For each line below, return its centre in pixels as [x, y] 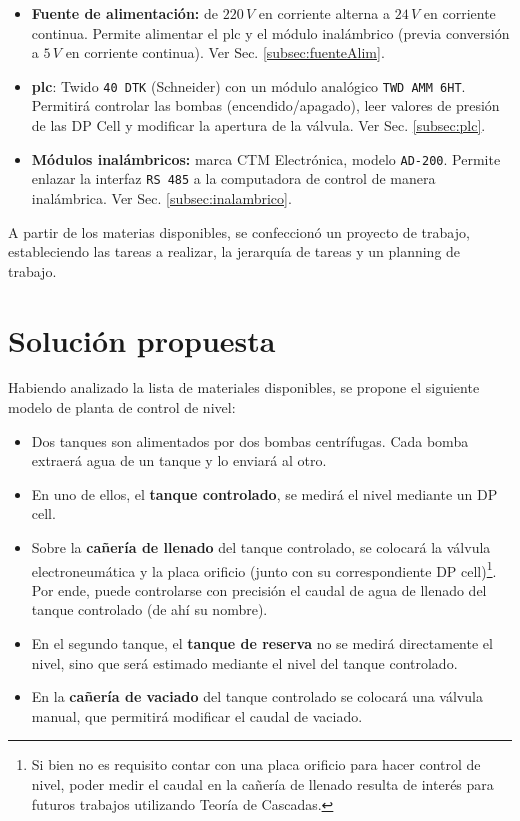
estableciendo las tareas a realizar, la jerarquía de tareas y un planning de [234, 251]
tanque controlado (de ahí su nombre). [149, 609]
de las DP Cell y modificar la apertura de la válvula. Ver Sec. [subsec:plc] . [258, 125]
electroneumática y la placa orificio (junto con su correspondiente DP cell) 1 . [264, 569]
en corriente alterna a [324, 13]
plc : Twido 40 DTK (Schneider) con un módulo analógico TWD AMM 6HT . [248, 85]
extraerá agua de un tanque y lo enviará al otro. [179, 460]
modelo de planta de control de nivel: [122, 407]
